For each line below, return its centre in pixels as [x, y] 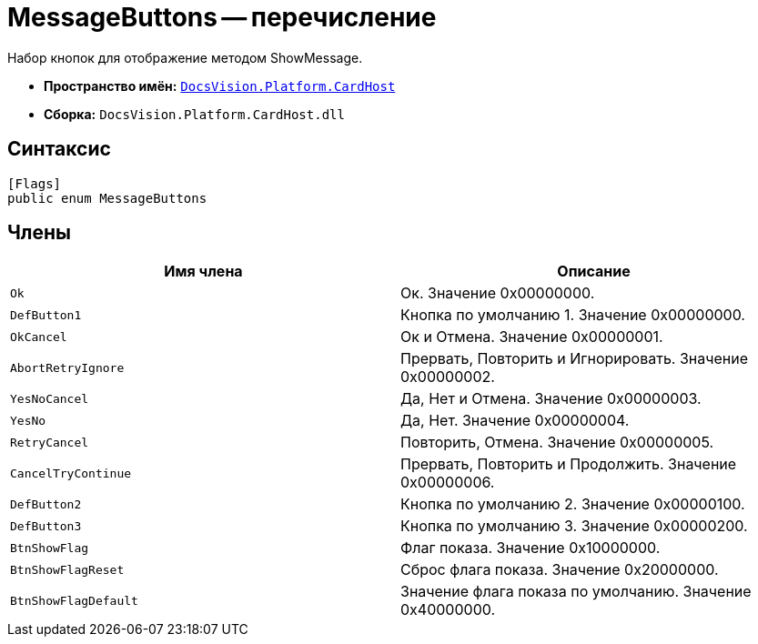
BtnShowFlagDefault [74, 600]
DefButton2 [46, 504]
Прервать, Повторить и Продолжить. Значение [569, 464]
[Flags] [35, 183]
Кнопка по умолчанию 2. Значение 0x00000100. [573, 504]
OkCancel [39, 337]
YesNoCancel [50, 398]
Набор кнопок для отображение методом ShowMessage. [185, 57]
